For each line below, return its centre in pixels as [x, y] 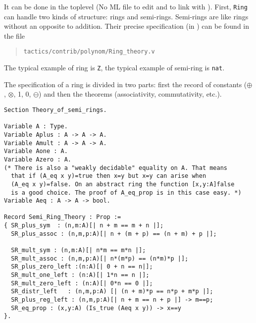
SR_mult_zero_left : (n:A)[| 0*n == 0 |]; [82, 283]
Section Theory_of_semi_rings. [55, 110]
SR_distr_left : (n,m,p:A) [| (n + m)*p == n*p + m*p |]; [112, 292]
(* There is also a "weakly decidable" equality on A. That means [116, 168]
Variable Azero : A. [38, 159]
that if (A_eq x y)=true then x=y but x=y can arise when [109, 176]
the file [14, 35]
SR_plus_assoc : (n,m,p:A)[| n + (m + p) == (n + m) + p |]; [114, 234]
